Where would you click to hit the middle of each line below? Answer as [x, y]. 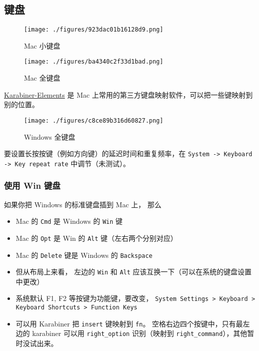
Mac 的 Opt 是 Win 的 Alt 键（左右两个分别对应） [97, 238]
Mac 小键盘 [42, 45]
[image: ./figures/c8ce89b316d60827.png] [94, 120]
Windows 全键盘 [50, 136]
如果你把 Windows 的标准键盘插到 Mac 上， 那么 [83, 204]
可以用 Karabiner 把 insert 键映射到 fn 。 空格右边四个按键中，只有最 [129, 323]
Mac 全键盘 [42, 78]
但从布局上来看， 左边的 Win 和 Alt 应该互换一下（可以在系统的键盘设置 [134, 272]
